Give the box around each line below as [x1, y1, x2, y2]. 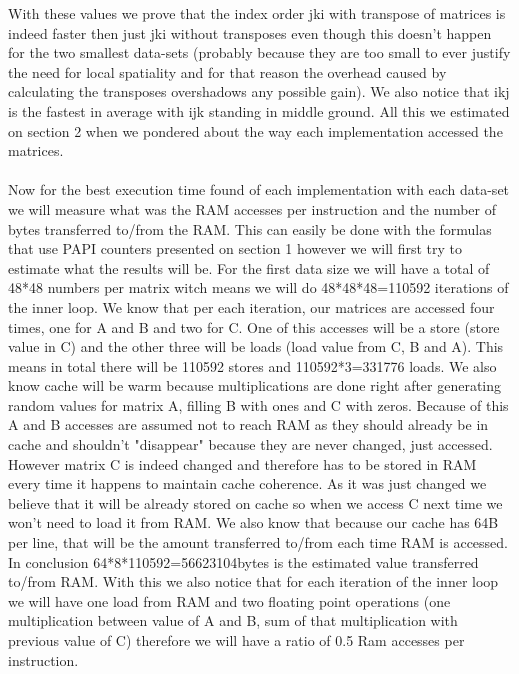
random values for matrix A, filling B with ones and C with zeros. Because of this [8, 394, 509, 415]
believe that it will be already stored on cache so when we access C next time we [8, 492, 503, 513]
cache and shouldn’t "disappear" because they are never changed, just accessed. [8, 434, 493, 455]
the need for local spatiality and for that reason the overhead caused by [8, 61, 447, 82]
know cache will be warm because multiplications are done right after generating [8, 375, 502, 396]
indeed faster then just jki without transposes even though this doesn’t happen [8, 22, 492, 43]
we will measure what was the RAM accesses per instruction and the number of [8, 198, 497, 219]
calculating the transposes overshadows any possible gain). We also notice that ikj [8, 81, 510, 102]
